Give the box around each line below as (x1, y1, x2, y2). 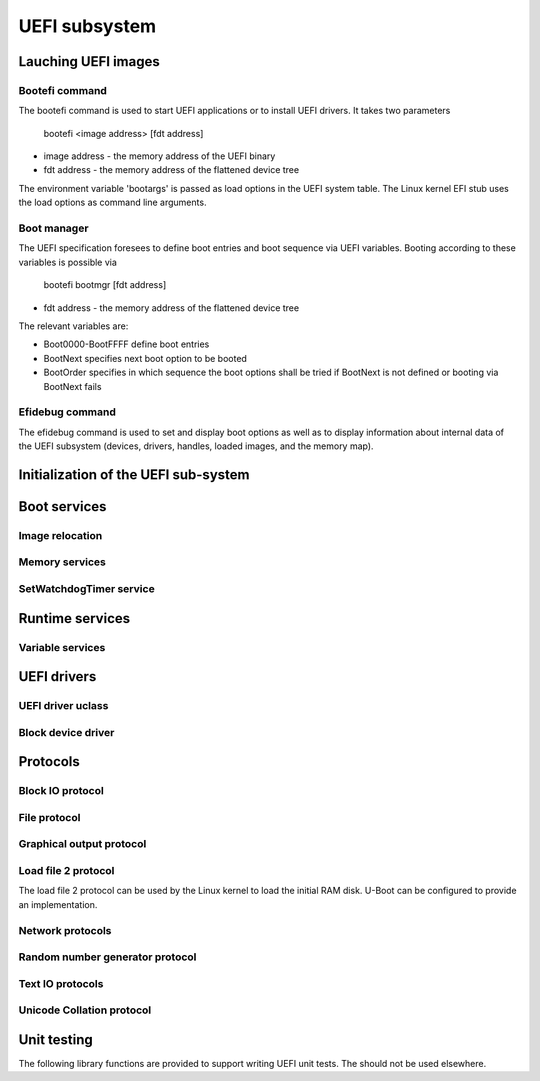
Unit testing (18, 1031, 94, 1048)
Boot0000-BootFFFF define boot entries (43, 338, 210, 350)
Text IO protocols (18, 976, 104, 990)
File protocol (18, 810, 81, 824)
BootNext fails (43, 380, 102, 392)
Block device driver (18, 725, 115, 739)
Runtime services (18, 610, 131, 627)
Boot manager (18, 221, 89, 235)
